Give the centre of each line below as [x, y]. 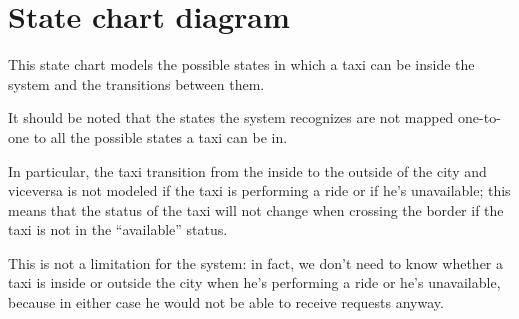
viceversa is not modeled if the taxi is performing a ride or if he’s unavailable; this [259, 190]
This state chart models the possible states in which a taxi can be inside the [241, 64]
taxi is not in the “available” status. [118, 229]
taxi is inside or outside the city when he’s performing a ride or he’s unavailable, [254, 282]
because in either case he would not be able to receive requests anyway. [226, 302]
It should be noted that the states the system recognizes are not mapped [231, 117]
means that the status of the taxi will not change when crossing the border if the [256, 209]
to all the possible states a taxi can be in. [160, 136]
